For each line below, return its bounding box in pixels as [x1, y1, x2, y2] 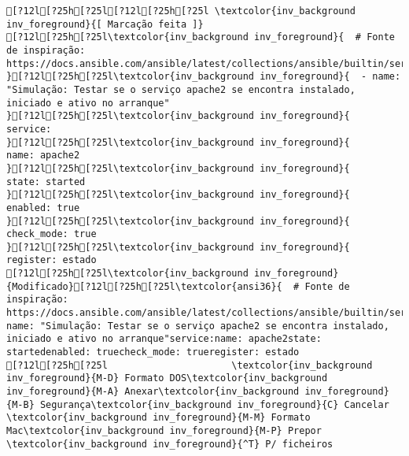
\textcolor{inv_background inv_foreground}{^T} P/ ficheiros [6, 438, 333, 450]
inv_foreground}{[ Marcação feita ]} [6, 18, 204, 30]
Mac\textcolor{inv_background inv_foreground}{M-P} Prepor [6, 425, 322, 436]
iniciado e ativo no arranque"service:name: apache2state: [6, 333, 322, 345]
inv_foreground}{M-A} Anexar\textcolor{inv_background [6, 386, 300, 398]
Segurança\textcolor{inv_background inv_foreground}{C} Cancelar [39, 399, 389, 410]
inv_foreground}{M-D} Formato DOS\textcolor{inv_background [6, 373, 328, 384]
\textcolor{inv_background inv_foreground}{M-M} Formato [6, 412, 311, 424]
